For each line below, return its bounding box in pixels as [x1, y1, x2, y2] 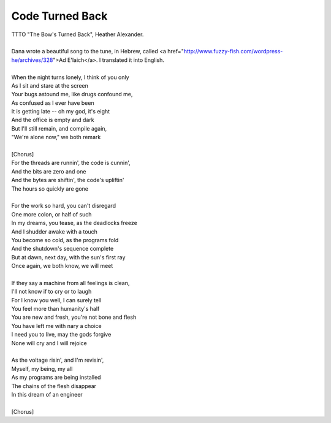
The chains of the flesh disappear [11, 382, 97, 389]
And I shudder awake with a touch [11, 227, 98, 235]
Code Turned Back [11, 9, 108, 23]
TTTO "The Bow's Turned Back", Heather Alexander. [11, 31, 144, 38]
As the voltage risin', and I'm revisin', [11, 356, 104, 364]
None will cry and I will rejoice [11, 339, 87, 346]
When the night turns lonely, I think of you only [11, 74, 129, 81]
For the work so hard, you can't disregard [11, 202, 116, 210]
